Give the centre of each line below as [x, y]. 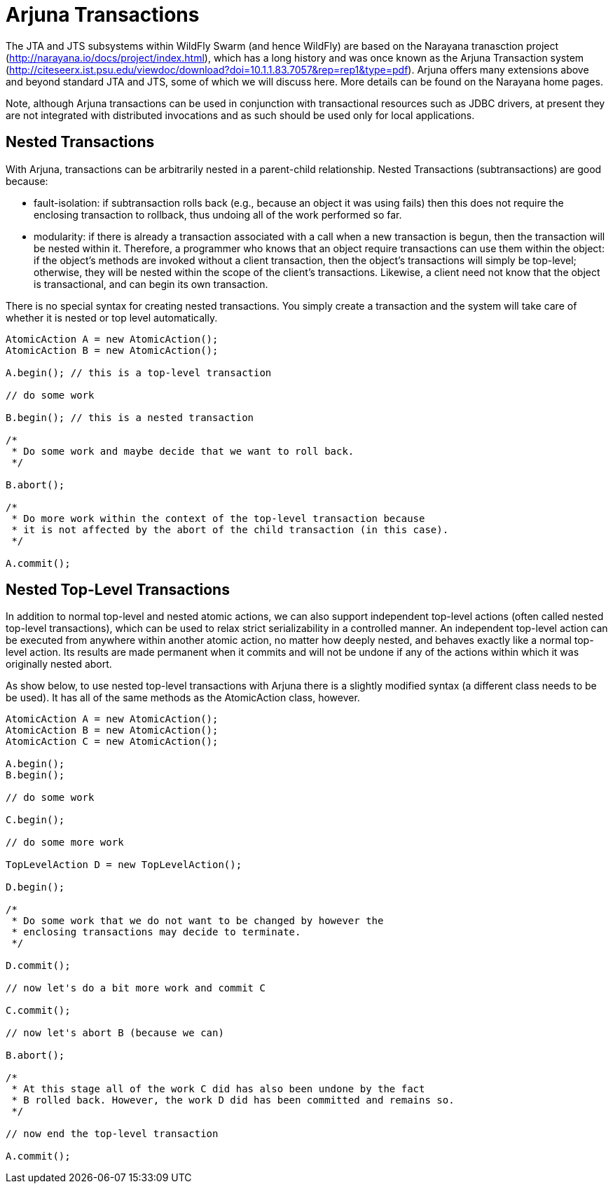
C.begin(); [35, 820]
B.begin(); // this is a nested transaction [130, 417]
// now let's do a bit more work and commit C [136, 988]
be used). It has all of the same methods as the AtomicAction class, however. [183, 698]
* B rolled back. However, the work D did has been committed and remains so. [233, 1100]
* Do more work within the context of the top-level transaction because [218, 518]
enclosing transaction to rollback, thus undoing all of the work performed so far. [218, 214]
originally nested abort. [59, 664]
